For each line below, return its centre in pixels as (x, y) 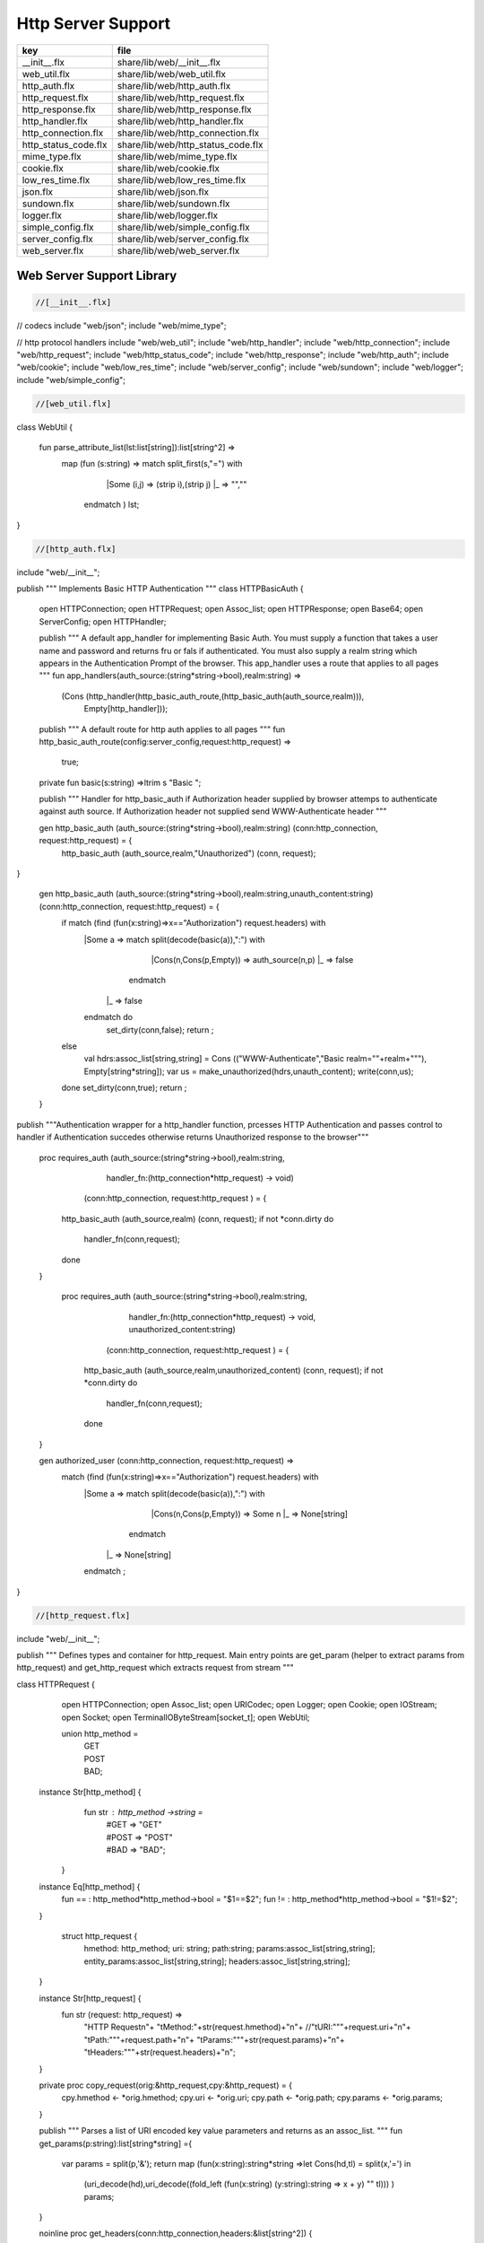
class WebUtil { (45, 427)
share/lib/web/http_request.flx (181, 97)
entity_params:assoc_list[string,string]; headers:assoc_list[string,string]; (217, 1961)
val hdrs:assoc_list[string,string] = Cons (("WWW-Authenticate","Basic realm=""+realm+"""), (255, 1059)
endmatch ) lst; (112, 505)
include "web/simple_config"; (71, 380)
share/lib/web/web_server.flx (178, 250)
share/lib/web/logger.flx (168, 215)
